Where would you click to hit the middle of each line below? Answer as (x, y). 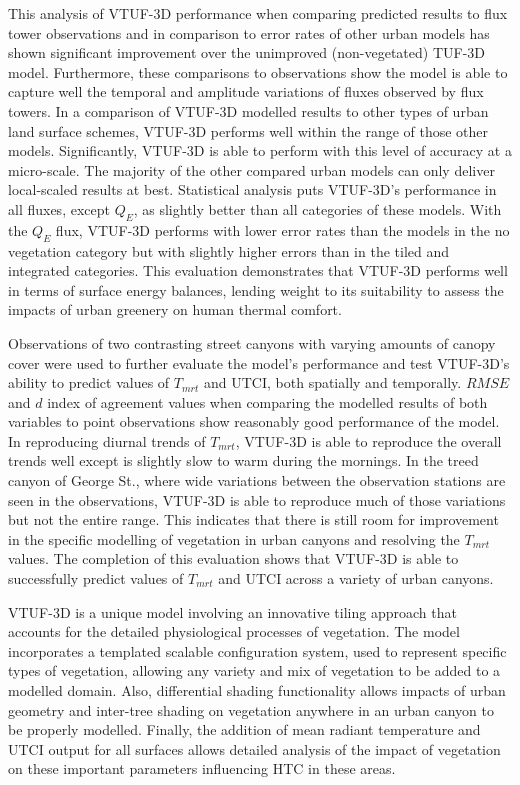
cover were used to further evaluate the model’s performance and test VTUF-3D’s (259, 362)
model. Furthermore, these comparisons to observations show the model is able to (258, 71)
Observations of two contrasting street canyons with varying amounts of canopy (252, 342)
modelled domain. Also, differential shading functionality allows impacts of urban (257, 690)
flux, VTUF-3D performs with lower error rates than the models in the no (282, 229)
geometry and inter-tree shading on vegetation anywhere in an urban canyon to (251, 709)
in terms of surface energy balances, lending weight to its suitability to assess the (256, 289)
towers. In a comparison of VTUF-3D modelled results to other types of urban (248, 110)
